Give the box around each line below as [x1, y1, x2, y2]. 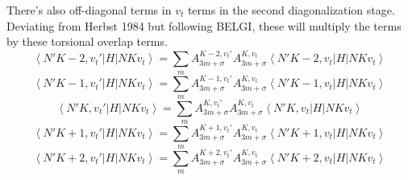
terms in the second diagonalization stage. [187, 2, 395, 18]
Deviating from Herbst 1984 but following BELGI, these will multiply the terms [6, 17, 402, 34]
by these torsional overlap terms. [6, 33, 168, 50]
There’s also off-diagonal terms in [6, 2, 172, 18]
